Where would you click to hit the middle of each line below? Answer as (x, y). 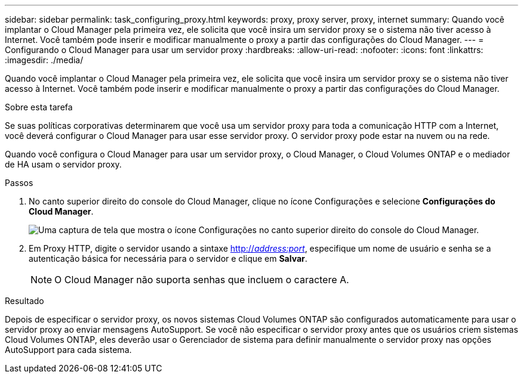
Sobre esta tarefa (39, 107)
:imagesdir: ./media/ (44, 60)
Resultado (24, 301)
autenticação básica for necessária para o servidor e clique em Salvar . (168, 258)
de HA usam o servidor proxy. (63, 164)
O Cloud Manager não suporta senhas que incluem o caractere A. (202, 280)
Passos (19, 183)
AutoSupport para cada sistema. (68, 350)
